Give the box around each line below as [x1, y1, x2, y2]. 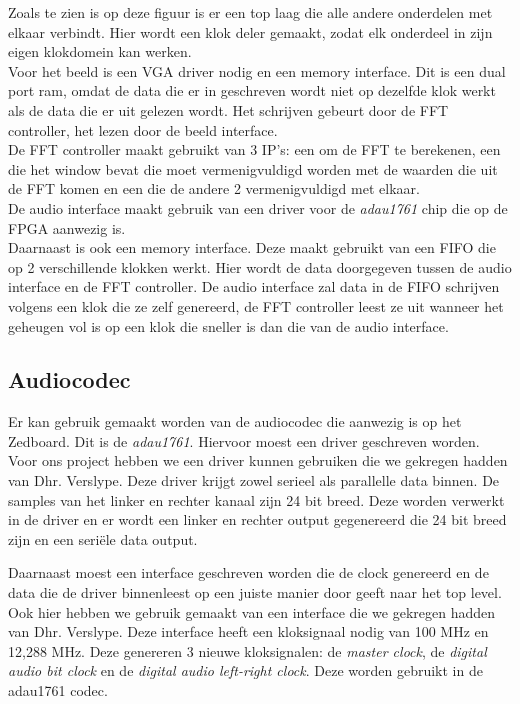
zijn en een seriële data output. [8, 528, 198, 549]
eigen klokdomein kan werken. [8, 41, 192, 62]
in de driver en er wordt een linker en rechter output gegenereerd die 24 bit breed [8, 509, 507, 530]
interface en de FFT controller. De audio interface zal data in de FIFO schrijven [8, 276, 500, 297]
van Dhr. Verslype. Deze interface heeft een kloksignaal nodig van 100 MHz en [8, 621, 489, 642]
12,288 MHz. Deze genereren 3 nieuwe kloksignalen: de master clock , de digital [8, 640, 487, 661]
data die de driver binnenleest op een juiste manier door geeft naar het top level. [8, 582, 502, 603]
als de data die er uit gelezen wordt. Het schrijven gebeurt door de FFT [8, 99, 449, 120]
